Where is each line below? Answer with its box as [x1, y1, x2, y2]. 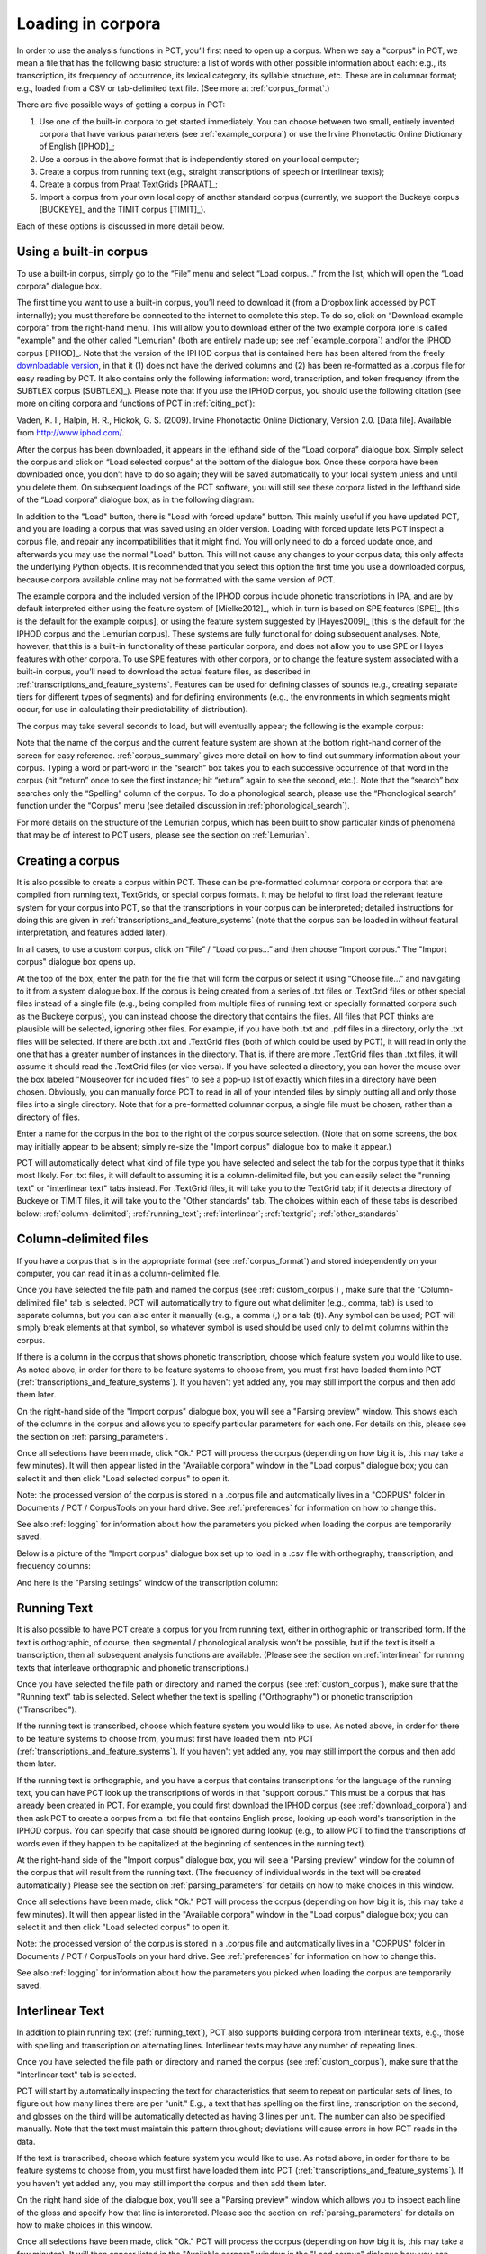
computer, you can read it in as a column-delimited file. [16, 1268, 221, 1278]
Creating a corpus [16, 853, 121, 868]
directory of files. [16, 1112, 81, 1122]
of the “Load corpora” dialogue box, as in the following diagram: [16, 494, 255, 505]
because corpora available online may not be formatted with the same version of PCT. [16, 573, 337, 585]
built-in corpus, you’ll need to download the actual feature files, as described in [16, 666, 311, 677]
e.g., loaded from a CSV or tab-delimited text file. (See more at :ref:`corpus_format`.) [16, 82, 330, 94]
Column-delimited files [16, 1232, 148, 1247]
